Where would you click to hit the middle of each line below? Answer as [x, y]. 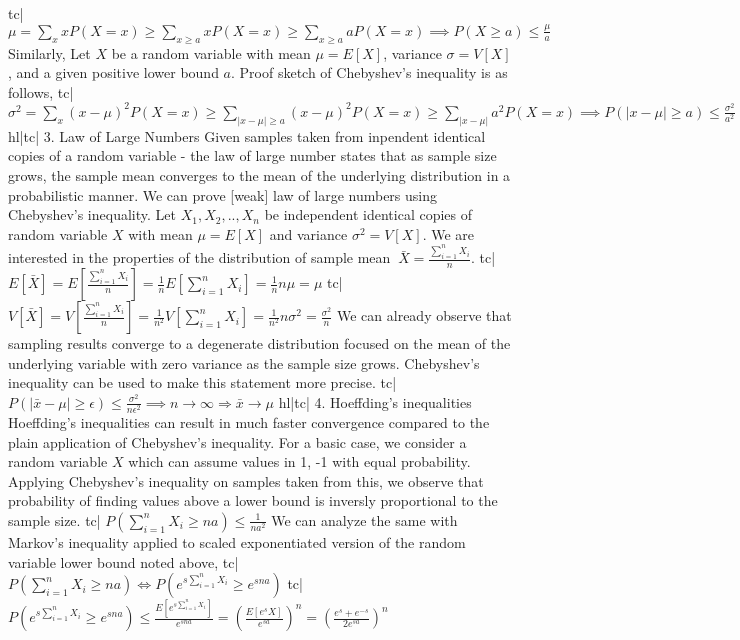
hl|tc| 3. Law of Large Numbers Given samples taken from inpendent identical [247, 135]
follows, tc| [41, 91]
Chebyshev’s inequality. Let [92, 214]
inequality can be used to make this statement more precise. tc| [202, 382]
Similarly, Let [49, 52]
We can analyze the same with [364, 519]
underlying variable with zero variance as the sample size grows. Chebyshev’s [244, 362]
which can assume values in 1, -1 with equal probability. [299, 461]
